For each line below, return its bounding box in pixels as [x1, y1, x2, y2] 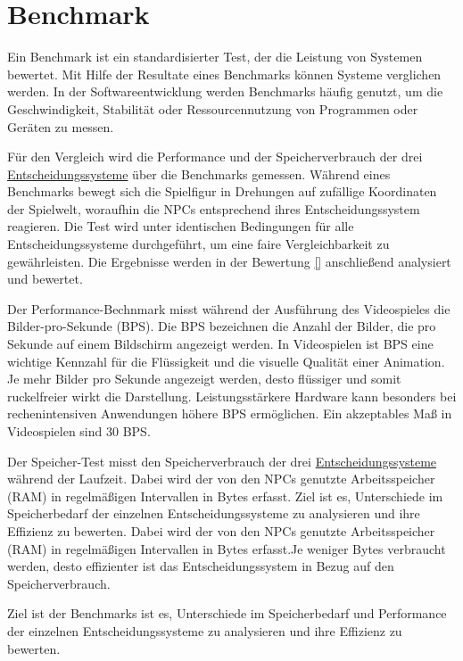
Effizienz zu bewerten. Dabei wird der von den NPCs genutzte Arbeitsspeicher [7, 521, 435, 540]
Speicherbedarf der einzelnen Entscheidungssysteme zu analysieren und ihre [7, 504, 420, 523]
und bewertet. [7, 269, 83, 288]
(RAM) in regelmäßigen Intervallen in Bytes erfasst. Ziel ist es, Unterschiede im [7, 486, 443, 505]
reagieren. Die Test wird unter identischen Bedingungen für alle [7, 217, 354, 235]
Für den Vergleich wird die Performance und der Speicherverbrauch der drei [7, 147, 423, 166]
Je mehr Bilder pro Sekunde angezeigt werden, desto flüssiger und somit [7, 369, 401, 388]
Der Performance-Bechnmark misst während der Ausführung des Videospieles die [7, 299, 451, 318]
